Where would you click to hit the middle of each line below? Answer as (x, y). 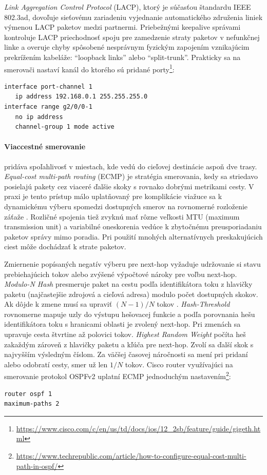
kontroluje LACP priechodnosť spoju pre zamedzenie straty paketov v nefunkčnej (132, 37)
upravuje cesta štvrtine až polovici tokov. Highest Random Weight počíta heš (125, 334)
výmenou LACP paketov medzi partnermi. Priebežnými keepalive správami (122, 27)
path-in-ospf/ (37, 466)
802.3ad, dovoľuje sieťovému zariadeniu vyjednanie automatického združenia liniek (133, 17)
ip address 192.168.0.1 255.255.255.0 (81, 97)
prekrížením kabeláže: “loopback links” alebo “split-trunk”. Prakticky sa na (122, 57)
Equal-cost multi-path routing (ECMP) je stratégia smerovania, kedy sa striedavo (131, 176)
